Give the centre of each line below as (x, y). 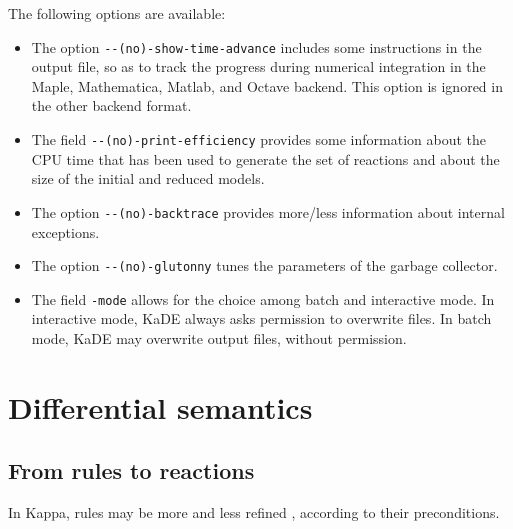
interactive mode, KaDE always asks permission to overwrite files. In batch (261, 318)
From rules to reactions (131, 470)
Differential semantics (160, 406)
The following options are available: (117, 13)
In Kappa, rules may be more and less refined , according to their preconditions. (254, 512)
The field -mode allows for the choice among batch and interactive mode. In (263, 298)
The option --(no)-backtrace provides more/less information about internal (268, 211)
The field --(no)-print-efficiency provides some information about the (259, 139)
